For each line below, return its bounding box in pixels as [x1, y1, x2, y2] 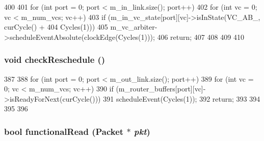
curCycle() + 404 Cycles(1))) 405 [4, 21, 108, 32]
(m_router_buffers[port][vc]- [116, 83, 206, 94]
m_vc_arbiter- [110, 21, 157, 32]
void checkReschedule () [4, 53, 105, 66]
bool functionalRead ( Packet [4, 125, 124, 137]
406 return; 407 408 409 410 [157, 31, 244, 42]
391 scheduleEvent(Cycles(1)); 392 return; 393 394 [103, 93, 260, 104]
